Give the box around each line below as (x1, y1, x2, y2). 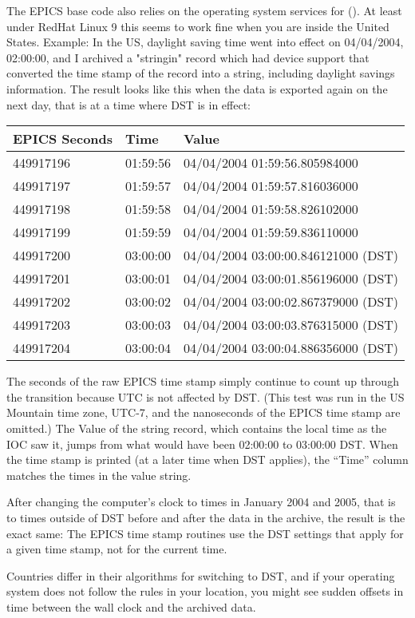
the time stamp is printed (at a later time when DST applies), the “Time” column (6, 451, 409, 468)
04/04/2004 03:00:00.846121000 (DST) (183, 246, 399, 265)
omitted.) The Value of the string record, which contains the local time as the (6, 419, 387, 436)
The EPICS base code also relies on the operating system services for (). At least (6, 2, 402, 18)
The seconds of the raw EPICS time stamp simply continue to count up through (6, 373, 399, 390)
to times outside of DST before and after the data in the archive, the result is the (6, 509, 405, 525)
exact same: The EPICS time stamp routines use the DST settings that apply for (6, 525, 404, 541)
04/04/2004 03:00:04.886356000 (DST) (183, 339, 399, 358)
